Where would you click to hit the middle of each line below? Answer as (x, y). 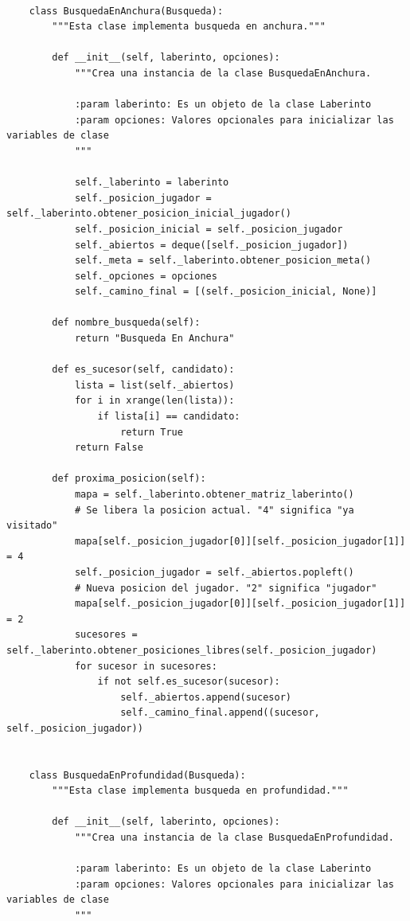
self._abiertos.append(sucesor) (206, 697)
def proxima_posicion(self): (129, 479)
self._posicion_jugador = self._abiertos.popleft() (214, 572)
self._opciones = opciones (146, 276)
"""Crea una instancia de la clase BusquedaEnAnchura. (223, 73)
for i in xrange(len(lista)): (154, 401)
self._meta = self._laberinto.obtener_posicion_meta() (223, 261)
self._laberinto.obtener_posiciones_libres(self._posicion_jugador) (192, 650)
